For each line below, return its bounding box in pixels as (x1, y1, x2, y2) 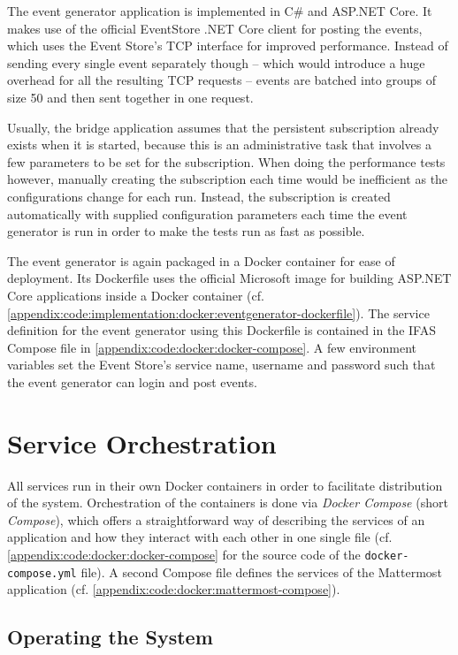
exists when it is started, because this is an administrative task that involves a (7, 135, 431, 154)
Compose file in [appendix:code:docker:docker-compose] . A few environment (7, 338, 417, 356)
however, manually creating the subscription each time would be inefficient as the (7, 170, 448, 188)
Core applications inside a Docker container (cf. (7, 286, 264, 304)
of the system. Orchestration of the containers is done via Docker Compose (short (7, 493, 448, 512)
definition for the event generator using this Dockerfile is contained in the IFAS (7, 321, 436, 339)
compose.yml (7, 567, 77, 580)
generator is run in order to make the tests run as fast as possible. (7, 222, 365, 240)
